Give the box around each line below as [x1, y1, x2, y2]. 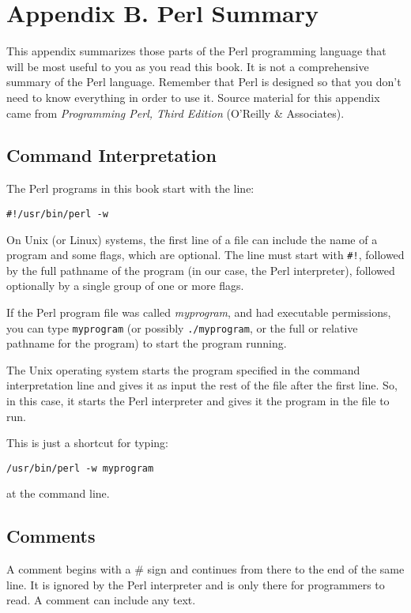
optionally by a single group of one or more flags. [6, 277, 244, 294]
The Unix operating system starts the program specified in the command [6, 361, 360, 378]
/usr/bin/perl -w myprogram [6, 462, 154, 474]
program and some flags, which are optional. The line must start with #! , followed [6, 246, 405, 263]
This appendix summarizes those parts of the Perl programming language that [6, 43, 386, 59]
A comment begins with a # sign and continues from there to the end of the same [6, 561, 405, 577]
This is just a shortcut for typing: [6, 434, 168, 451]
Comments [6, 524, 96, 548]
